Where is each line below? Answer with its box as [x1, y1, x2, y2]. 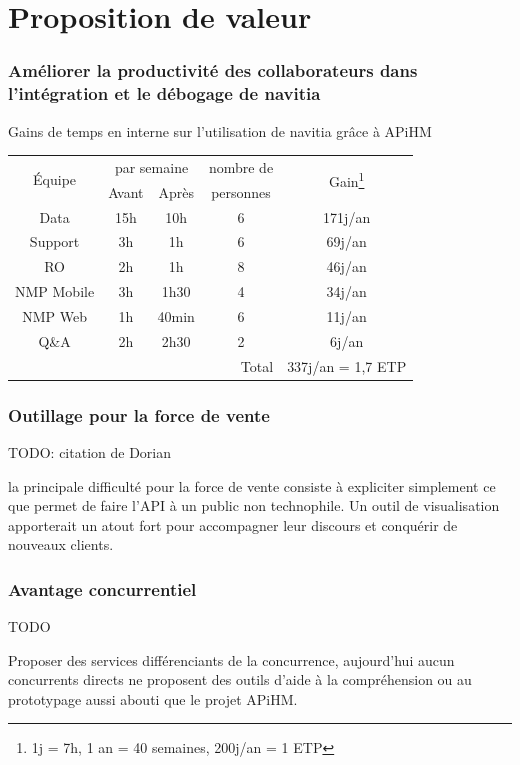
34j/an [326, 281, 367, 302]
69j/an [326, 231, 367, 252]
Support [29, 231, 80, 252]
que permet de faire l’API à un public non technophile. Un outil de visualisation [8, 495, 500, 516]
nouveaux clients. [8, 534, 114, 555]
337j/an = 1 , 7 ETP [287, 355, 407, 376]
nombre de [208, 156, 274, 177]
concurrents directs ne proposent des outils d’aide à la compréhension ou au [8, 669, 472, 690]
